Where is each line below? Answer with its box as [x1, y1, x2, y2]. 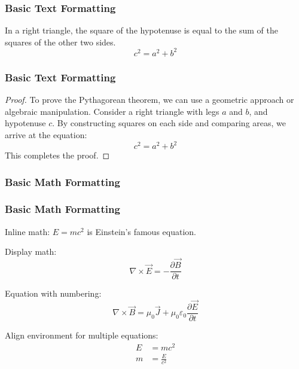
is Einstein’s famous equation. [87, 225, 196, 237]
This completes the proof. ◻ [5, 149, 110, 161]
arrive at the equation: [5, 128, 87, 141]
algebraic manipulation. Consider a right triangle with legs [5, 105, 219, 117]
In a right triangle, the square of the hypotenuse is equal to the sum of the [5, 24, 278, 36]
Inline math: [5, 225, 50, 237]
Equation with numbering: [5, 287, 102, 300]
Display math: [5, 245, 57, 258]
